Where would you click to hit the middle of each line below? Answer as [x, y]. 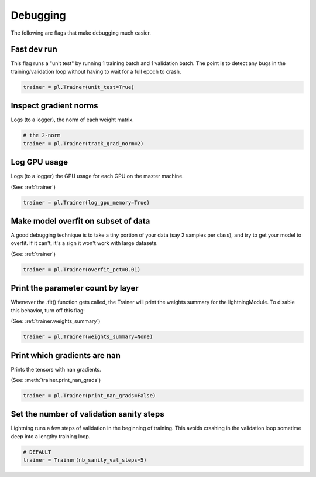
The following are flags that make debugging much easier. [81, 33]
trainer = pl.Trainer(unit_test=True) [79, 87]
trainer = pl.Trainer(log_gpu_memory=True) [87, 202]
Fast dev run [34, 50]
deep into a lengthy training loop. [51, 436]
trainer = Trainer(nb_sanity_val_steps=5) [85, 460]
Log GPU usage [39, 162]
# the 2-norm [42, 135]
